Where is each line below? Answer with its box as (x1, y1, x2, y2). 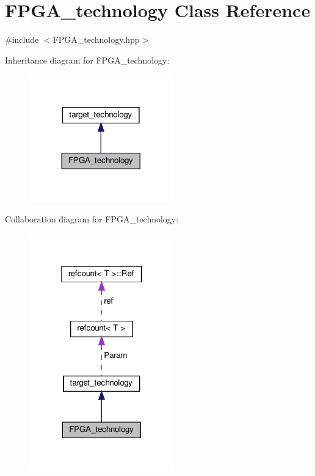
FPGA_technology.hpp (52, 33, 140, 46)
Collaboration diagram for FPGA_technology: (5, 212, 179, 225)
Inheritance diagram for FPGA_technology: (5, 53, 170, 66)
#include (5, 33, 39, 46)
